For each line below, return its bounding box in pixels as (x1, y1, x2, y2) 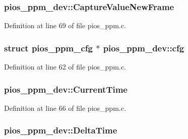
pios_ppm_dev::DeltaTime (4, 124, 117, 136)
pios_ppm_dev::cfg (103, 41, 184, 54)
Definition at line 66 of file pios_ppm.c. (4, 102, 126, 113)
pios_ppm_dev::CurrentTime (4, 83, 128, 95)
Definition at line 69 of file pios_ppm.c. (4, 20, 126, 31)
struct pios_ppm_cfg (4, 41, 93, 54)
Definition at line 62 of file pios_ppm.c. (4, 61, 126, 72)
